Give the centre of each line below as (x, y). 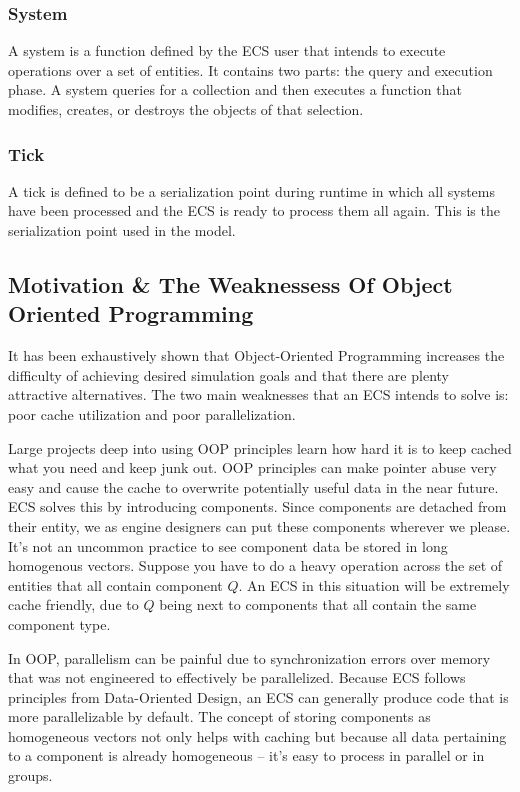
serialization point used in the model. (122, 230)
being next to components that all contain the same (318, 604)
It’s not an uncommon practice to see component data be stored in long (228, 545)
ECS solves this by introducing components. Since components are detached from (257, 506)
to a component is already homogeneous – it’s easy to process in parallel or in (246, 755)
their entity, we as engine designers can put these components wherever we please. (259, 525)
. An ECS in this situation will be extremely (374, 584)
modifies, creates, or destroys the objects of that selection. (186, 109)
